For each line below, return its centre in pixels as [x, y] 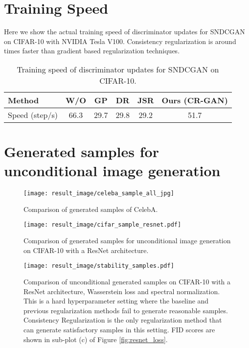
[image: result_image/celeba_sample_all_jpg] [99, 194]
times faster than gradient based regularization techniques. [92, 51]
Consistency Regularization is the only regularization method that [123, 320]
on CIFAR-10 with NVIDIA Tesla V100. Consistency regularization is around [120, 41]
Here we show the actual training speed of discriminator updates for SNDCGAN [124, 32]
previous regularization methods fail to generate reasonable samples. [126, 310]
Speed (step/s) [33, 115]
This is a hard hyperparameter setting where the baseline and [116, 301]
